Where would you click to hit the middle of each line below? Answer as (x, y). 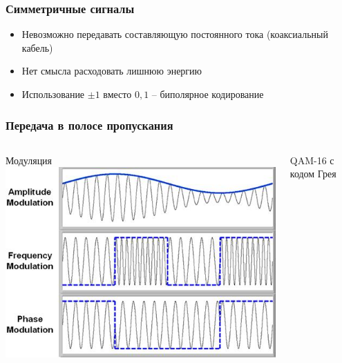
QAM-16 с (312, 160)
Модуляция (29, 160)
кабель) (37, 47)
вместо (117, 94)
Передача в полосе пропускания (89, 125)
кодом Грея (313, 174)
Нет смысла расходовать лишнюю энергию (112, 71)
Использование (53, 94)
